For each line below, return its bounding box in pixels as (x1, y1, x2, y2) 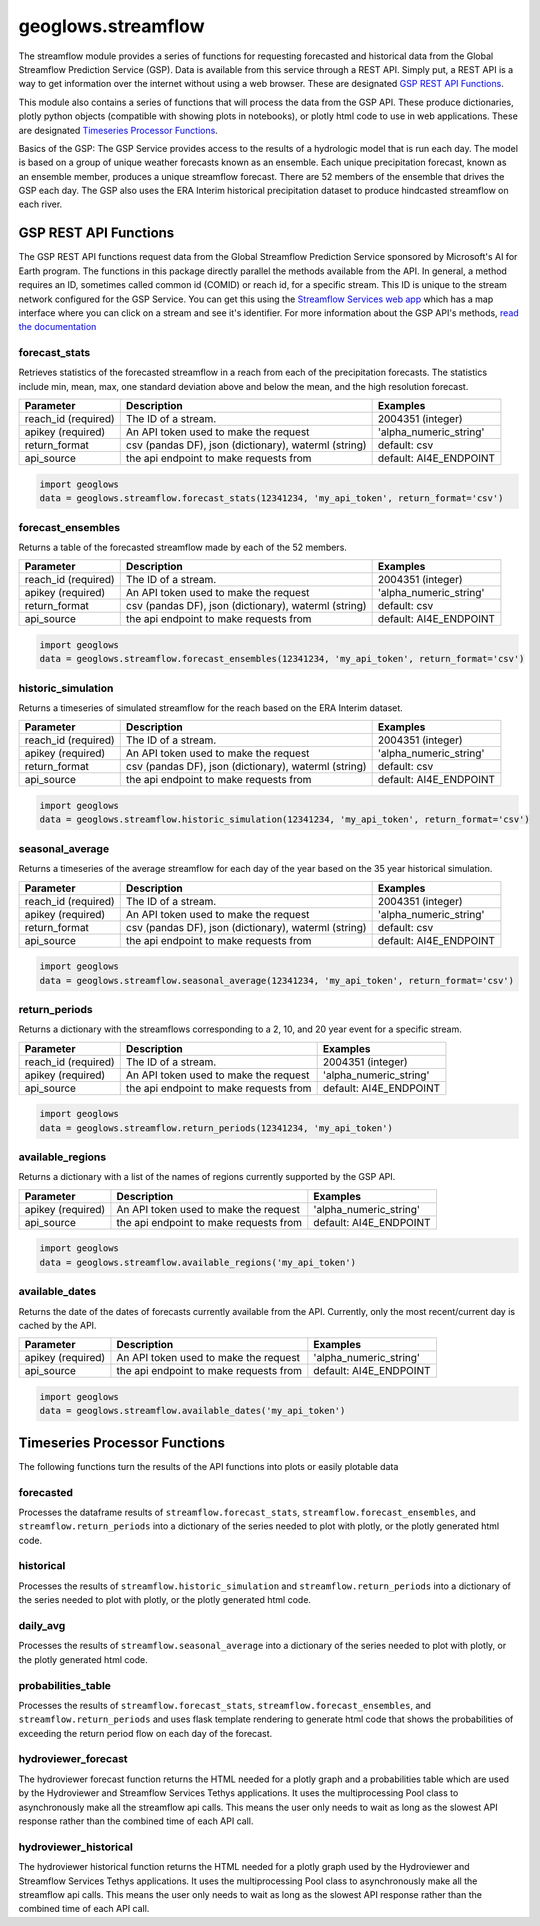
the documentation (18, 321, 97, 333)
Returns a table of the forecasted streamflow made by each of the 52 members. (18, 541, 347, 553)
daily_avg (18, 1618, 66, 1632)
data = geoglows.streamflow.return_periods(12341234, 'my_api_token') (39, 1122, 394, 1134)
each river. (18, 198, 63, 210)
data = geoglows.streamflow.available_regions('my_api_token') (39, 1256, 357, 1268)
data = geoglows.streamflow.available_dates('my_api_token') (39, 1405, 346, 1417)
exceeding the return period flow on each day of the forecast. (18, 1727, 273, 1739)
